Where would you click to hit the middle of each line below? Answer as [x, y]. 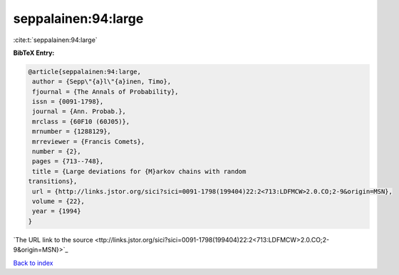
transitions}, [53, 181]
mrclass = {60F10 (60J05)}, [81, 121]
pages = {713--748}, [68, 161]
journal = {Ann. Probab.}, [79, 111]
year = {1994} [57, 211]
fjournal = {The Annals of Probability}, [105, 92]
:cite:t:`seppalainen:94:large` [55, 40]
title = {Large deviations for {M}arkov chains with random [139, 171]
